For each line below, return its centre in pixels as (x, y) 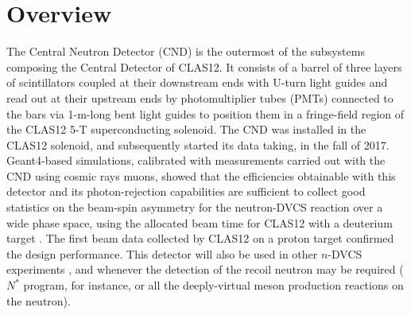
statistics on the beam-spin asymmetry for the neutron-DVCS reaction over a (195, 207)
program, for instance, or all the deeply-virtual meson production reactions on (213, 285)
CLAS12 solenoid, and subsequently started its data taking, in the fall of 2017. (198, 144)
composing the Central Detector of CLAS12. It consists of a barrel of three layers (204, 66)
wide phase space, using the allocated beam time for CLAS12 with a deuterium (200, 222)
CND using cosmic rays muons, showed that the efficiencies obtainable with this (201, 175)
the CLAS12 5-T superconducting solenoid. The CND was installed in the (186, 129)
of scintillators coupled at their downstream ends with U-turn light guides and (197, 82)
